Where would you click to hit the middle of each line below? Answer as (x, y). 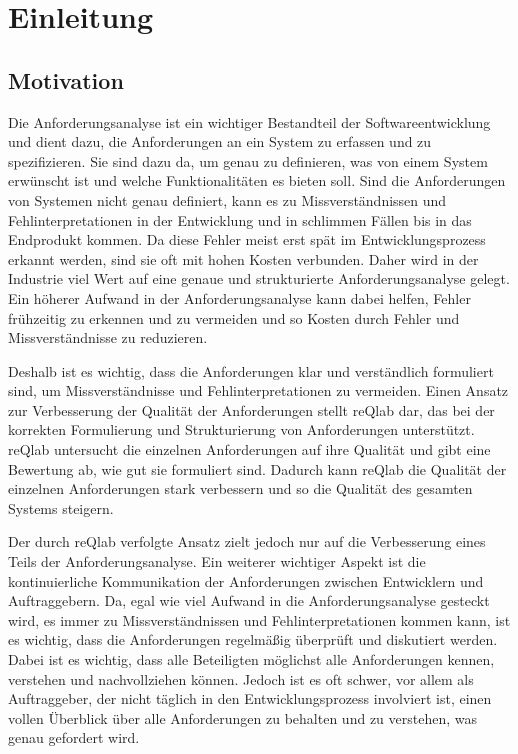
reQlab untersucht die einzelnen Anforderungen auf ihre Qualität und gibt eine (249, 449)
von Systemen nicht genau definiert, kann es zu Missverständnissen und (227, 199)
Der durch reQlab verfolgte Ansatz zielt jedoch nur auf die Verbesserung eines (247, 541)
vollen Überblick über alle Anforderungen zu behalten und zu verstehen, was (242, 717)
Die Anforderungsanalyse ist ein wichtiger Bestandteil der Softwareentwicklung (249, 121)
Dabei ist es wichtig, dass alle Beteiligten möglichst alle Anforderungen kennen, (251, 659)
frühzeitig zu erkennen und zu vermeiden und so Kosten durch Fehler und (234, 317)
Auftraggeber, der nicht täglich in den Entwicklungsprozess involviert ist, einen (250, 698)
